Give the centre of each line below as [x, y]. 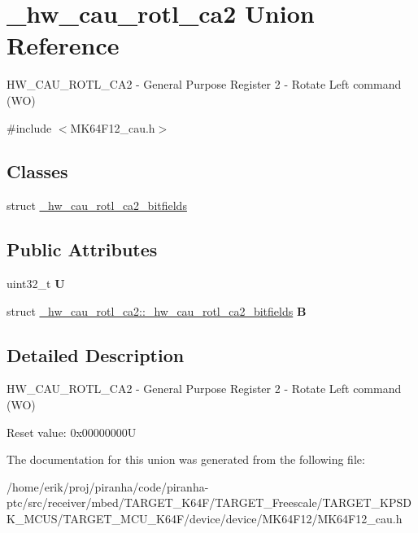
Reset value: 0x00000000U [72, 432]
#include [29, 127]
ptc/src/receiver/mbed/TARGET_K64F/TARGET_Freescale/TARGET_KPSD [209, 502]
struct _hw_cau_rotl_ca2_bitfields [97, 205]
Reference [63, 45]
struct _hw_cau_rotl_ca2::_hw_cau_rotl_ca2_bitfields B [157, 310]
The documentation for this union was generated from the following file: [186, 459]
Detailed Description [96, 354]
